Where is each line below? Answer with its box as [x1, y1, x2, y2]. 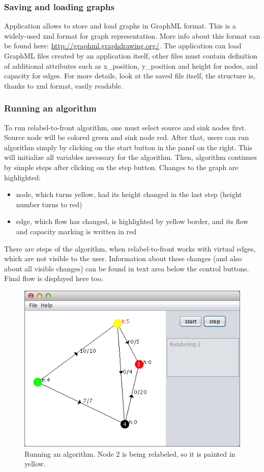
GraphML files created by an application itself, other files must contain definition [4, 50, 257, 61]
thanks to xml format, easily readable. [4, 80, 123, 91]
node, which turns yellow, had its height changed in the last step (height [16, 189, 242, 200]
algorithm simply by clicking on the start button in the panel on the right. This [4, 142, 253, 152]
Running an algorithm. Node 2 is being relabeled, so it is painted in [24, 448, 236, 459]
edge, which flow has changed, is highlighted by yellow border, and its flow [16, 216, 249, 227]
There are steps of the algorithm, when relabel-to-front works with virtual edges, [4, 243, 256, 254]
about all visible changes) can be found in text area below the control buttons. [4, 263, 249, 273]
